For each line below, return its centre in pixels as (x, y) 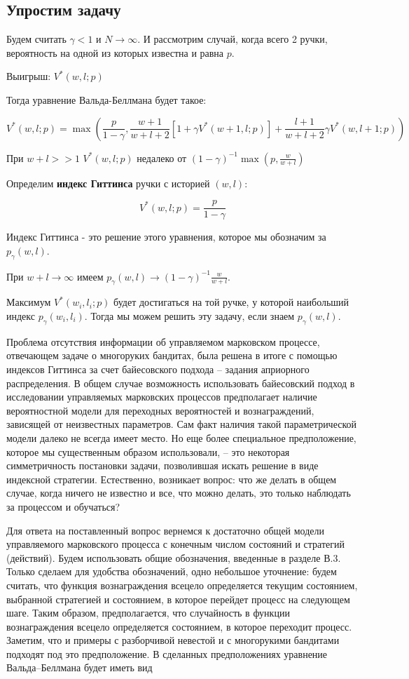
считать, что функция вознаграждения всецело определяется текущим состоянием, (182, 585)
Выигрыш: (29, 76)
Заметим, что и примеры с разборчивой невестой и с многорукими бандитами (173, 640)
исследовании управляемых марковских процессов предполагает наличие (162, 397)
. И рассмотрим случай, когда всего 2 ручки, (233, 39)
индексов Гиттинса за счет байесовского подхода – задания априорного (158, 369)
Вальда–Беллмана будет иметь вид (79, 667)
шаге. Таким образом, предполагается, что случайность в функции (148, 613)
